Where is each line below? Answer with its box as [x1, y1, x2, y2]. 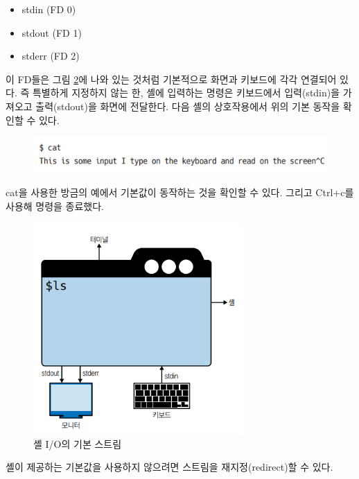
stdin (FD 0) [21, 2, 76, 16]
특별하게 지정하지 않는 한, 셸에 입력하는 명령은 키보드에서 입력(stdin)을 [32, 85, 340, 100]
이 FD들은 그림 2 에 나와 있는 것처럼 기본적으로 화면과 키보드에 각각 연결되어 [6, 71, 337, 86]
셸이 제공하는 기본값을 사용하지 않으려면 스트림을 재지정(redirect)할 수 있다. [6, 460, 333, 474]
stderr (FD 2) [21, 49, 80, 63]
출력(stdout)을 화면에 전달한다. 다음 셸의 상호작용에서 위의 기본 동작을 [35, 98, 340, 113]
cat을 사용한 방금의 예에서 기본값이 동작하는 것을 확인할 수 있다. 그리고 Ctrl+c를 [6, 185, 354, 200]
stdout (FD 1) [21, 25, 82, 40]
